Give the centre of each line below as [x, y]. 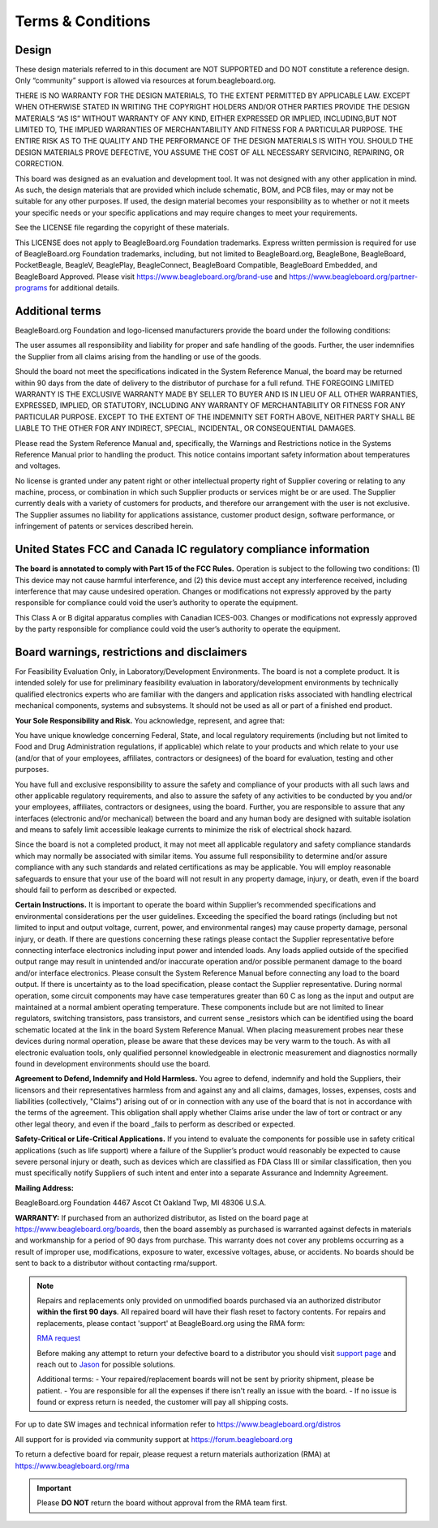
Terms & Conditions [83, 21]
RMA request [59, 1338]
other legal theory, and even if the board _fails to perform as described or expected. [155, 1124]
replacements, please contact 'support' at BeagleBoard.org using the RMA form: [171, 1323]
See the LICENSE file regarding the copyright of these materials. [122, 228]
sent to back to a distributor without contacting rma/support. [116, 1263]
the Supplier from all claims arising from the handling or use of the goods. [138, 356]
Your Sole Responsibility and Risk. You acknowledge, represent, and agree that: [150, 720]
